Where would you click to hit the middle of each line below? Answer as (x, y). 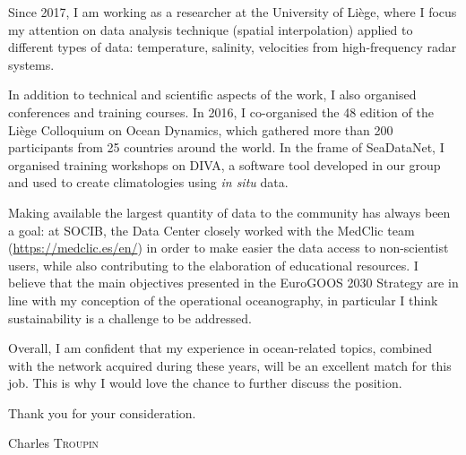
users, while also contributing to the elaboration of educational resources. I (213, 265)
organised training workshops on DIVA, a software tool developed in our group (224, 164)
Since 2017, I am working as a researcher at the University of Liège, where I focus (233, 12)
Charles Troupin (54, 443)
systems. (31, 64)
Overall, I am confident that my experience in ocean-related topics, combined (220, 348)
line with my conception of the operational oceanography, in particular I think (223, 300)
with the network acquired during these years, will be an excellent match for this (230, 365)
